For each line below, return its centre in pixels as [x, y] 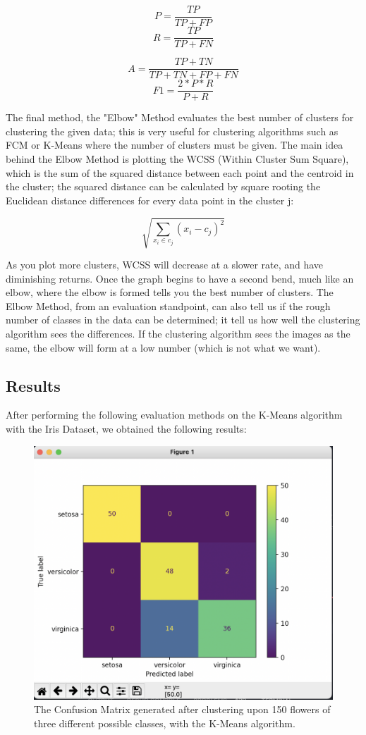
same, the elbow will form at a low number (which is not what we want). [163, 347]
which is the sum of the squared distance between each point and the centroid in [180, 172]
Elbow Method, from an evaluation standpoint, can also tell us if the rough [168, 305]
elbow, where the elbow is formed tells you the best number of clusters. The [170, 292]
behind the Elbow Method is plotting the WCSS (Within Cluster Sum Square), [177, 159]
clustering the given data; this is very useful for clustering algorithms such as [172, 131]
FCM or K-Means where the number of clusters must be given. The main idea [175, 145]
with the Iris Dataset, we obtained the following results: [126, 428]
